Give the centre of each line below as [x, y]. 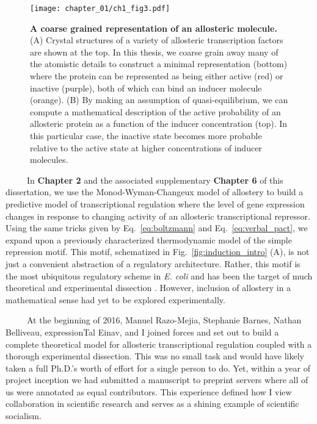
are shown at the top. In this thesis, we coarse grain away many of [154, 52]
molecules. [49, 160]
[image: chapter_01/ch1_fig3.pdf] [100, 9]
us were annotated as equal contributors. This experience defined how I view [149, 391]
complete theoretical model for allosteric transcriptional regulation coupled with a [159, 344]
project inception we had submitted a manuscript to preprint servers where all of [157, 380]
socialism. [24, 416]
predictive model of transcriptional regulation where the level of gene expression [155, 203]
